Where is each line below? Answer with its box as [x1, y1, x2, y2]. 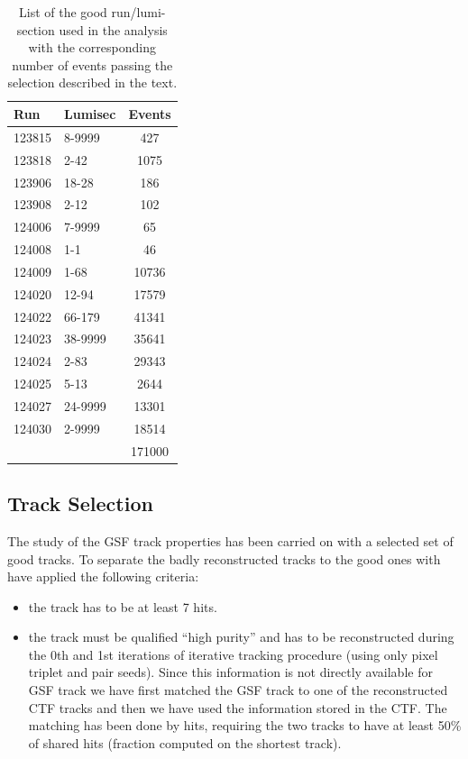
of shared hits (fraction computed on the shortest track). [28, 733, 342, 752]
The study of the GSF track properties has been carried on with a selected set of [7, 531, 454, 550]
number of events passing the [12, 55, 173, 74]
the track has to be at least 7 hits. [28, 597, 217, 616]
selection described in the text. [7, 73, 178, 92]
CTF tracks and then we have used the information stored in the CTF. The [28, 698, 447, 717]
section [16, 20, 55, 39]
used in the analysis [59, 20, 168, 39]
